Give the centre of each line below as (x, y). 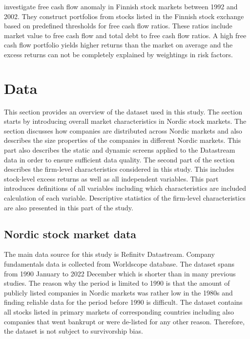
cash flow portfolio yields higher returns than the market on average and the (118, 45)
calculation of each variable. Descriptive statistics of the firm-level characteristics (125, 198)
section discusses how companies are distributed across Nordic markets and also (123, 130)
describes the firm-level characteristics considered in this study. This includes (119, 169)
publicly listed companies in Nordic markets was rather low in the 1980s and (118, 292)
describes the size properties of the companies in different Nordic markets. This (123, 140)
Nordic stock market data (70, 234)
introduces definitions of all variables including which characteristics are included (125, 188)
